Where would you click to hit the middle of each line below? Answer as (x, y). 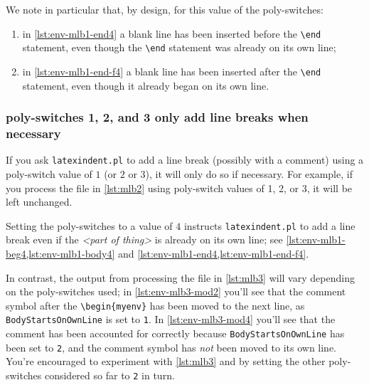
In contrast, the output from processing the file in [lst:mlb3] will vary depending (180, 277)
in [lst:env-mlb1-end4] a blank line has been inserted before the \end (172, 33)
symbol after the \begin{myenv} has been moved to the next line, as (155, 305)
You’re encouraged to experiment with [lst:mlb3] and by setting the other (166, 361)
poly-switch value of (49, 173)
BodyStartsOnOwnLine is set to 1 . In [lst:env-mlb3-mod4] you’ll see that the (171, 319)
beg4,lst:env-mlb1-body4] (60, 253)
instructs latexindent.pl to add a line (269, 225)
